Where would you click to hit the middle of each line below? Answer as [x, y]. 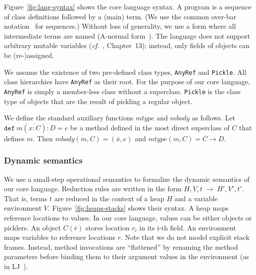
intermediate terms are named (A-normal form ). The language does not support [127, 35]
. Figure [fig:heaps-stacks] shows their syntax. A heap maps [138, 208]
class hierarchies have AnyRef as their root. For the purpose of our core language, [127, 82]
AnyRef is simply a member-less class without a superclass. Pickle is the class [123, 91]
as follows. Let [213, 118]
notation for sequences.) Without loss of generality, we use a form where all [120, 26]
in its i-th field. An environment [188, 227]
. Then [43, 138]
